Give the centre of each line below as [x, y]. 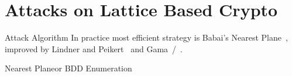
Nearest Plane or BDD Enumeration [68, 68]
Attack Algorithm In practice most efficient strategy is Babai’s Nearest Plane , [146, 37]
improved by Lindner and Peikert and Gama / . [94, 48]
